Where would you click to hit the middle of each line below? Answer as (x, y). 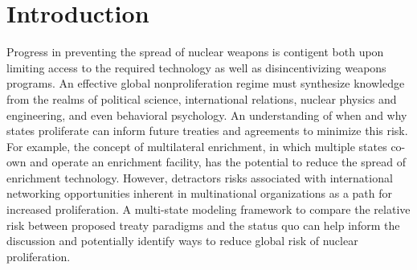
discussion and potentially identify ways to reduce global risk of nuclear (182, 241)
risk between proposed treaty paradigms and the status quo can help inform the (203, 225)
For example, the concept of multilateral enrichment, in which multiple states (197, 146)
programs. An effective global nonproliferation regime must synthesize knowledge (206, 83)
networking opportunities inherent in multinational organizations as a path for (200, 193)
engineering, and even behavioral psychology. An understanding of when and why (207, 115)
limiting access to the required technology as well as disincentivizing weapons (196, 67)
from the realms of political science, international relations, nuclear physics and (202, 98)
